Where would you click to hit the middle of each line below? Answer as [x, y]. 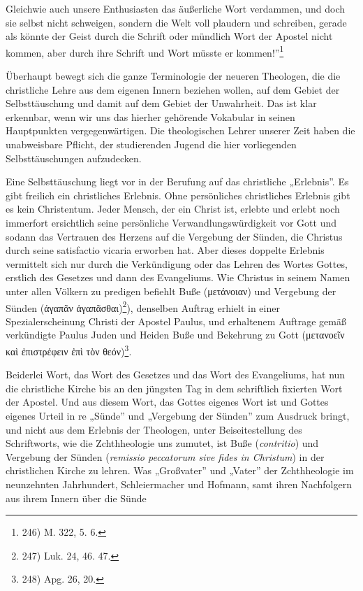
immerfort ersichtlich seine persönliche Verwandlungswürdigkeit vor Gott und [171, 222]
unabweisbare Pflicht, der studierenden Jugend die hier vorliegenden [151, 144]
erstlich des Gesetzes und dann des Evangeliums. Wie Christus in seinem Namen [178, 277]
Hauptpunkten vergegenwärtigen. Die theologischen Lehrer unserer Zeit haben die [180, 130]
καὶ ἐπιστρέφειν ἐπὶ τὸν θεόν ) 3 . [69, 350]
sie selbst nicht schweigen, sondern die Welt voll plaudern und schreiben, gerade [176, 22]
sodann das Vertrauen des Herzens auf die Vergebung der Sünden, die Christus [174, 236]
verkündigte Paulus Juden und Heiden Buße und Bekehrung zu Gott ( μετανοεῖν [175, 335]
